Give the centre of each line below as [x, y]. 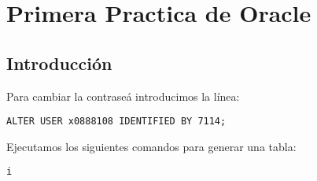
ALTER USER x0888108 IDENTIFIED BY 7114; [116, 122]
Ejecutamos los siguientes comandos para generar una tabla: [151, 146]
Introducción [59, 63]
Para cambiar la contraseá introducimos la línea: [123, 96]
